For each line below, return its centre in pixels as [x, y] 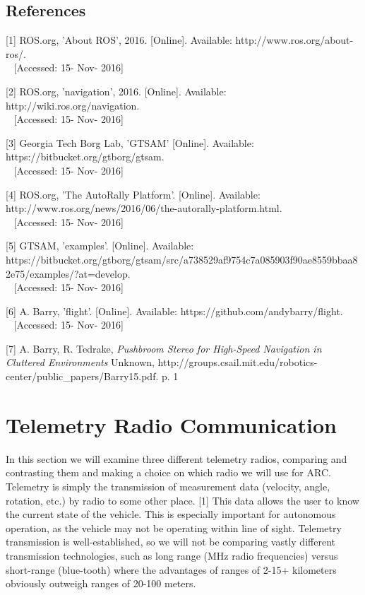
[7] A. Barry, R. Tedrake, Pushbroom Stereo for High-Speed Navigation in [164, 348]
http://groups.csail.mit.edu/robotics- [238, 362]
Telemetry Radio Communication [171, 424]
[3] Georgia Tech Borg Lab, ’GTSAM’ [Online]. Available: [130, 142]
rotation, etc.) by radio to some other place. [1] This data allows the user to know [182, 500]
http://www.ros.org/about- [294, 40]
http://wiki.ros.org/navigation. [73, 105]
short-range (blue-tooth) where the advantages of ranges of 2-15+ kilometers [171, 569]
